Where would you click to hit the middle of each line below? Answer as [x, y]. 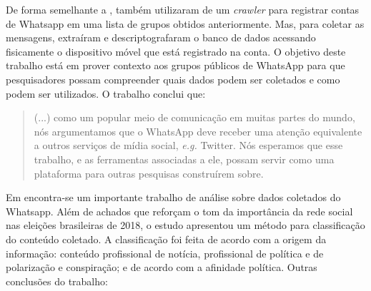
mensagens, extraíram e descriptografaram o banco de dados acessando [161, 37]
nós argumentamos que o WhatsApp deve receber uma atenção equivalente [198, 131]
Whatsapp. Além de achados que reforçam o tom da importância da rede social [179, 211]
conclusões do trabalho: [57, 281]
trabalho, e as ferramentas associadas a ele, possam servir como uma [184, 159]
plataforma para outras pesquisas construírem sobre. [149, 173]
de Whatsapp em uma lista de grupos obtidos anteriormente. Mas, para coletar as [185, 23]
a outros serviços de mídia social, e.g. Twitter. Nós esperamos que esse [188, 145]
